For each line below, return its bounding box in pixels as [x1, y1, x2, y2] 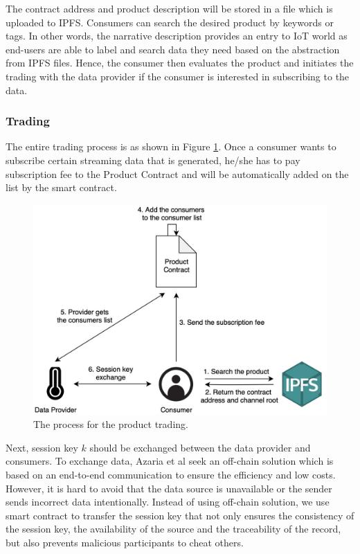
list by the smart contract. [6, 180, 117, 195]
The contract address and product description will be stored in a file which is [6, 1, 333, 15]
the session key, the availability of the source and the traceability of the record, [6, 521, 341, 536]
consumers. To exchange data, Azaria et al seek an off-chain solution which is [6, 454, 334, 468]
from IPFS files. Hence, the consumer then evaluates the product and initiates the [6, 55, 354, 70]
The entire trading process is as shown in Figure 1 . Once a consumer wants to [6, 139, 336, 154]
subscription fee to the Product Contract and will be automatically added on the [6, 166, 349, 181]
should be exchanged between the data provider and [89, 440, 311, 454]
